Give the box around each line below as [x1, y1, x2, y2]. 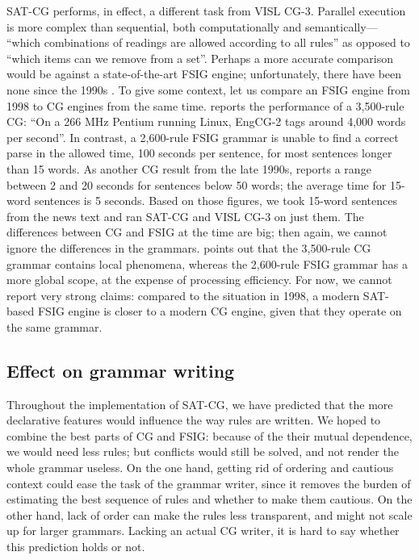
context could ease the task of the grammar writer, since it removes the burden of [6, 474, 411, 491]
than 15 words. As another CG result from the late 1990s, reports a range [6, 160, 371, 177]
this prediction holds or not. [6, 538, 145, 555]
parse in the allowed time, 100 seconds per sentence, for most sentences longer [6, 144, 392, 161]
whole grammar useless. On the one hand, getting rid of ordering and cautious [6, 459, 394, 476]
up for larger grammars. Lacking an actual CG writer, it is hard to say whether [6, 522, 400, 539]
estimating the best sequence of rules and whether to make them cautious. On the [6, 491, 413, 508]
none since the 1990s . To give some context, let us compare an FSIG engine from [6, 81, 410, 98]
